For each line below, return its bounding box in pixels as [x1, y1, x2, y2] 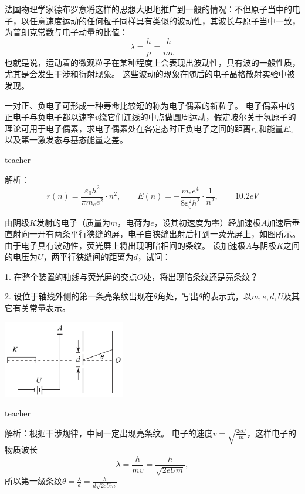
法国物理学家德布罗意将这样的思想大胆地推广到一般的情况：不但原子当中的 [5, 3, 292, 15]
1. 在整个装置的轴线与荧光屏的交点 [5, 270, 137, 282]
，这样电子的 [247, 426, 297, 439]
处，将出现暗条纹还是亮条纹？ [143, 270, 259, 282]
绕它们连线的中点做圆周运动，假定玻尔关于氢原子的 [99, 111, 296, 123]
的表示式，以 [202, 290, 252, 302]
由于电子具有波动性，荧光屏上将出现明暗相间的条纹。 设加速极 [5, 239, 246, 251]
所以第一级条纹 [5, 475, 62, 487]
